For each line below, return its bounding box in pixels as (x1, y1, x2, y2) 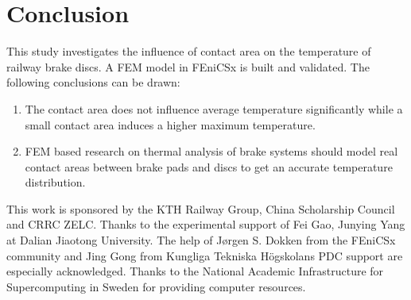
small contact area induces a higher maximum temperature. (25, 116, 316, 133)
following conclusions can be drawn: (6, 74, 180, 90)
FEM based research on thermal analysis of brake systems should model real (25, 143, 398, 160)
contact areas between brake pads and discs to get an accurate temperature (25, 158, 393, 175)
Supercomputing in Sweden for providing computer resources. (6, 278, 306, 294)
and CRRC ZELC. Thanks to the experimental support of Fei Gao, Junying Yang (6, 216, 405, 233)
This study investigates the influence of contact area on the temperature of (6, 43, 371, 60)
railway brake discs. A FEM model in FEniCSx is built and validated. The (6, 58, 370, 75)
